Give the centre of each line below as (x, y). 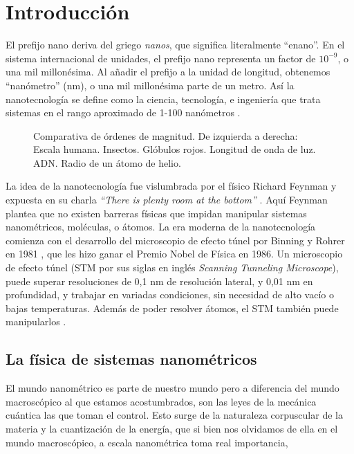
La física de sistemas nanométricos (131, 359)
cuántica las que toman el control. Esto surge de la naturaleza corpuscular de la (174, 415)
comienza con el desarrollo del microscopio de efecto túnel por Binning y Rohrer (175, 240)
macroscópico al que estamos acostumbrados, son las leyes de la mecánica (161, 401)
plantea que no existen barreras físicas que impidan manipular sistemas (156, 213)
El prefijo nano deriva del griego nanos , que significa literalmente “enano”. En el (175, 45)
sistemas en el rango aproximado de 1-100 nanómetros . (123, 112)
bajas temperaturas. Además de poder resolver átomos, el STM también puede (172, 308)
